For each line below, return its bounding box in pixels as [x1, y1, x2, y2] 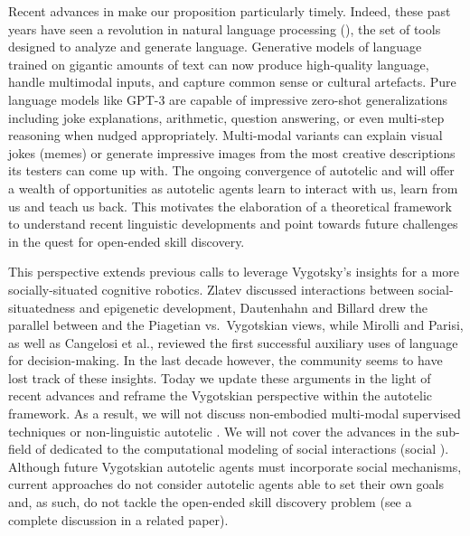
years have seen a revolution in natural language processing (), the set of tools [8, 19, 441, 38]
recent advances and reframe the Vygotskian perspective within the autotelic [8, 386, 432, 405]
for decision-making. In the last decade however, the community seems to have [8, 351, 443, 370]
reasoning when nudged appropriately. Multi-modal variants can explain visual [8, 126, 443, 145]
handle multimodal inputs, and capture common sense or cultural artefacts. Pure [8, 72, 456, 91]
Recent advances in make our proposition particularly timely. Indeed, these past [8, 2, 451, 20]
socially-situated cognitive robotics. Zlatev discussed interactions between [8, 279, 415, 298]
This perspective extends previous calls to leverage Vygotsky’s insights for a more [8, 262, 460, 281]
